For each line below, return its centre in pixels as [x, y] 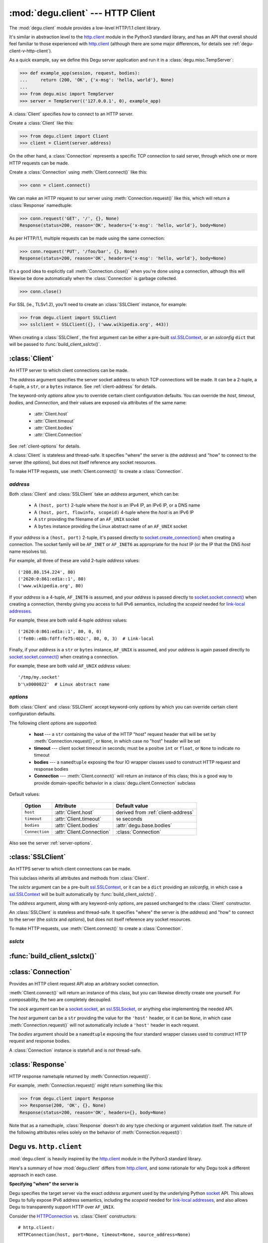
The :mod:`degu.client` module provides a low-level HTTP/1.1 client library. [85, 28]
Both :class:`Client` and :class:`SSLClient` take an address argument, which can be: [94, 494]
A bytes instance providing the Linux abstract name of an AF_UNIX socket [110, 526]
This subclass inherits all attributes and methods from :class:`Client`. [79, 878]
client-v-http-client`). [31, 51]
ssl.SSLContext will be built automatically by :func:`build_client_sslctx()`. [83, 894]
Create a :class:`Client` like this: [41, 123]
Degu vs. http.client [45, 1147]
